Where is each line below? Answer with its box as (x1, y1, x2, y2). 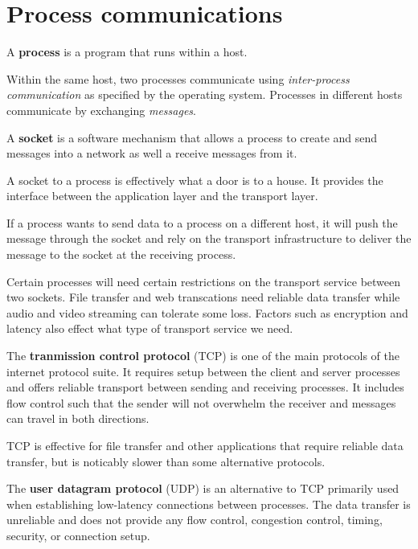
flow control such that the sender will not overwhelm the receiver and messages (6, 394, 396, 411)
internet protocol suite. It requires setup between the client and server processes (6, 363, 400, 379)
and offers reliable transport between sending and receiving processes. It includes (6, 379, 404, 395)
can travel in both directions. (6, 410, 150, 427)
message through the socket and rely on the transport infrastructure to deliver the (6, 230, 412, 247)
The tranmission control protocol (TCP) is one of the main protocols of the (6, 347, 400, 364)
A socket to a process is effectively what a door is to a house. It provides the (6, 171, 383, 188)
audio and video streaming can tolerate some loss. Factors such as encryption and (6, 304, 408, 321)
